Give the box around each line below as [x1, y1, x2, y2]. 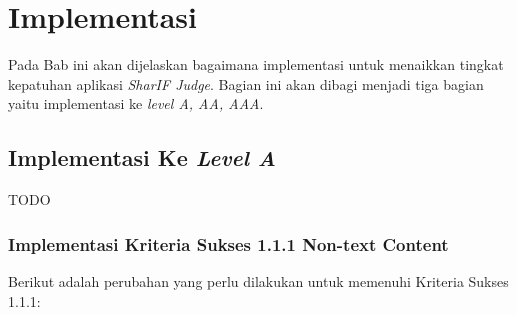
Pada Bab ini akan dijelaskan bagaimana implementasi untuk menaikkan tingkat [8, 54, 504, 75]
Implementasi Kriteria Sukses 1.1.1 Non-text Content [8, 231, 449, 256]
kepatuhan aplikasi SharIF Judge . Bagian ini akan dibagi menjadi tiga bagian [8, 73, 484, 94]
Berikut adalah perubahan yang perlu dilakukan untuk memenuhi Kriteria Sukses [8, 270, 509, 291]
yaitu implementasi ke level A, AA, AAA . [8, 93, 264, 114]
